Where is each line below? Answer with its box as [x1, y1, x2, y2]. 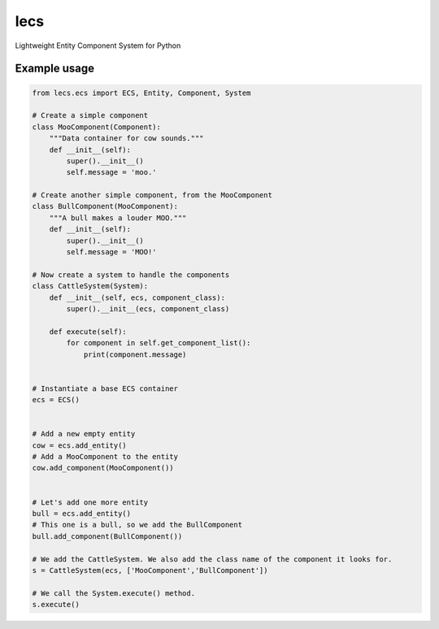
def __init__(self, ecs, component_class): [49, 293, 225, 302]
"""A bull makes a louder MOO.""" [49, 213, 187, 223]
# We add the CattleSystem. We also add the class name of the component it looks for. [32, 554, 393, 564]
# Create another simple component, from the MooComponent [32, 191, 272, 200]
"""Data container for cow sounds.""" [49, 134, 204, 143]
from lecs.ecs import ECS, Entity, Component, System [32, 88, 251, 98]
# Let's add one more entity [32, 497, 149, 507]
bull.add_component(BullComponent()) [32, 531, 183, 540]
